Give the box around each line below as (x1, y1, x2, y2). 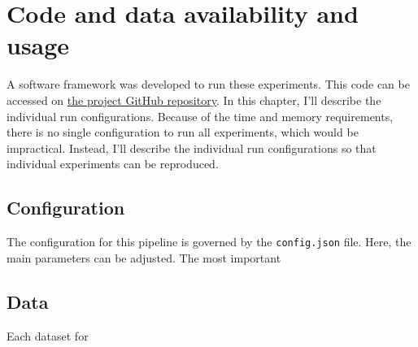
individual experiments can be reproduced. (7, 155, 219, 172)
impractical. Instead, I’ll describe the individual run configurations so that (7, 139, 377, 156)
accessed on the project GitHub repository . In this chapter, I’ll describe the (7, 91, 381, 108)
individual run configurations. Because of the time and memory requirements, (7, 107, 394, 124)
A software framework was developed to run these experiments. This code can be (7, 76, 410, 93)
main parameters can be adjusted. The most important (7, 249, 281, 266)
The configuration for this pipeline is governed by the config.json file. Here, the (7, 233, 411, 250)
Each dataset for (7, 327, 89, 344)
